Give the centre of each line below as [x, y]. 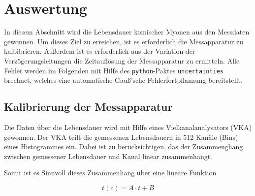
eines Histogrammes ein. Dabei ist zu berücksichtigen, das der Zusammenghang [124, 147]
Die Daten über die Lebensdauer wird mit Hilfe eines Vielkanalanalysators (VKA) [128, 127]
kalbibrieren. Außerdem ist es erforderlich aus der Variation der [100, 51]
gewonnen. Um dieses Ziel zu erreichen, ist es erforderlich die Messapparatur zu [124, 41]
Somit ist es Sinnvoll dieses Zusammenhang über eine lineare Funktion [110, 173]
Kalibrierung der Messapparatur [88, 107]
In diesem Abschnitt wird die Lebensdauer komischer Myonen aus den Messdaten [127, 32]
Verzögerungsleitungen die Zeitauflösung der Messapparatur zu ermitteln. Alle [122, 60]
